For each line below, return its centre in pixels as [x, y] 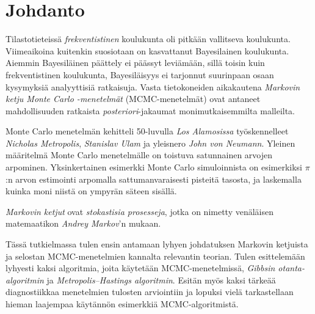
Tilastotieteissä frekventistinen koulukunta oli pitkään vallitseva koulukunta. [148, 39]
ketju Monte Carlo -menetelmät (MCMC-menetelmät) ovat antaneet [133, 99]
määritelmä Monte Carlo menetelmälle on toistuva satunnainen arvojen [139, 155]
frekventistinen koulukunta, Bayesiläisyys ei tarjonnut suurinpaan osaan [140, 74]
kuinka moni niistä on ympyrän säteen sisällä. [91, 191]
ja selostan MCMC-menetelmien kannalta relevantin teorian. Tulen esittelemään [155, 256]
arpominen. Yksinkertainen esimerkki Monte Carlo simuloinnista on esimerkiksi [154, 167]
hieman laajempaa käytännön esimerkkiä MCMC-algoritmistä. [122, 304]
